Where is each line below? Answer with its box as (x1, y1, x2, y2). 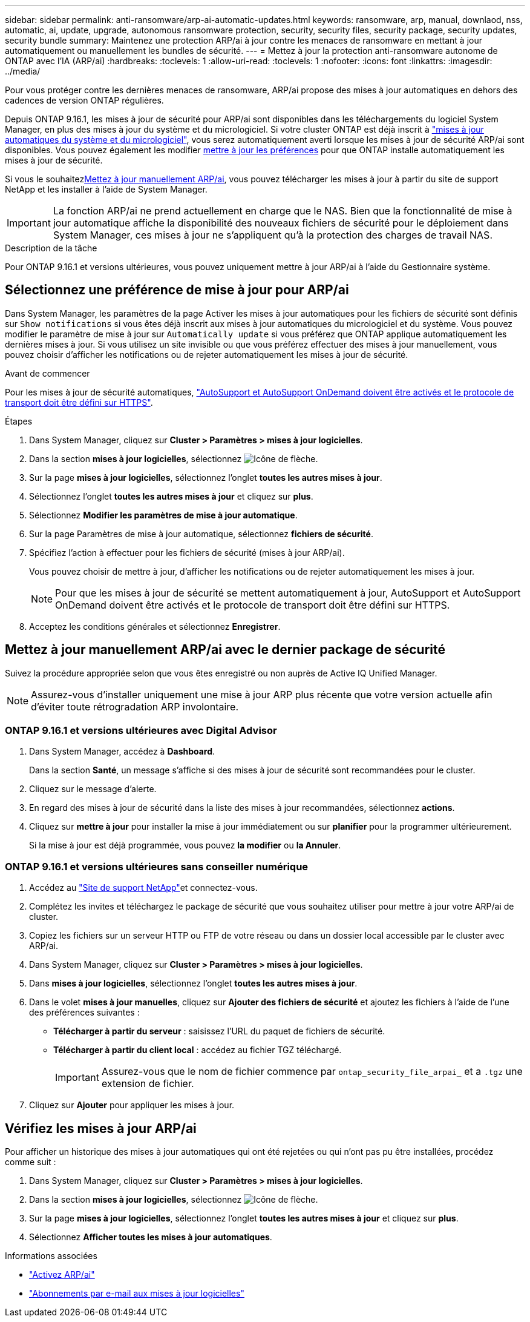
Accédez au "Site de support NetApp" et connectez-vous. (29, 882, 258, 893)
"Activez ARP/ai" (29, 1269, 95, 1280)
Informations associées (5, 1251, 97, 1261)
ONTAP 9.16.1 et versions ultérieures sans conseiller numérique (5, 860, 309, 873)
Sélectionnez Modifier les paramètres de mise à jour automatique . (29, 509, 298, 520)
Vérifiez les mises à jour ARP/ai (5, 1120, 197, 1136)
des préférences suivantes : (29, 1007, 140, 1018)
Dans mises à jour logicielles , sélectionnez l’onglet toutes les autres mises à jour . (29, 978, 358, 989)
